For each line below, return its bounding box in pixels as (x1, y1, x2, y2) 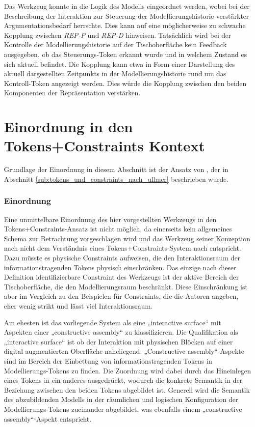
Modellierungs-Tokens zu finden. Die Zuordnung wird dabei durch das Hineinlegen (4, 365, 251, 375)
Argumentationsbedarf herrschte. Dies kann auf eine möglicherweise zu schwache (4, 20, 246, 30)
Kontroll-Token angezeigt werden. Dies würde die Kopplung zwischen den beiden (4, 78, 247, 88)
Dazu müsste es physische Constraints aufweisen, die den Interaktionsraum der (4, 253, 241, 263)
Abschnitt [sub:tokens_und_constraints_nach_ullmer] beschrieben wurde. (4, 173, 229, 184)
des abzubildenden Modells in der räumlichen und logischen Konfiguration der (4, 394, 238, 404)
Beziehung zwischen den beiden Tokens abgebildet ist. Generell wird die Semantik (4, 384, 250, 395)
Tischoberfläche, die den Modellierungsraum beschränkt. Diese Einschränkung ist (4, 281, 248, 291)
